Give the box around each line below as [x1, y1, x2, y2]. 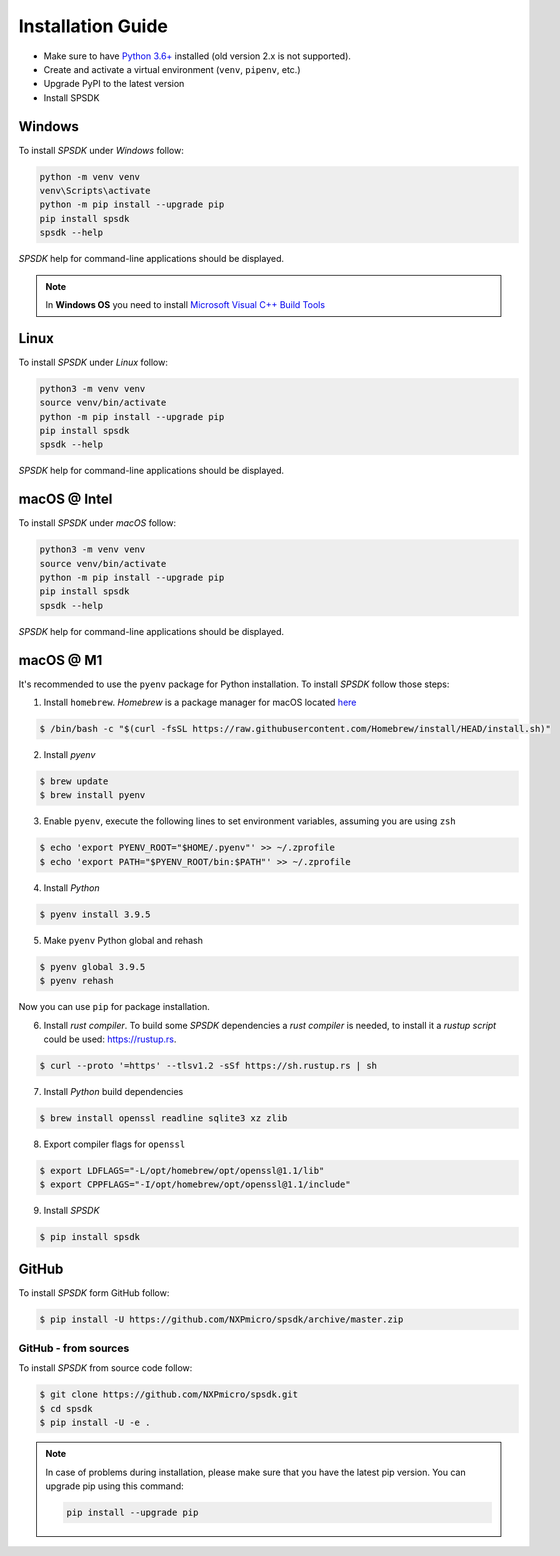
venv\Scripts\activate [39, 185, 151, 196]
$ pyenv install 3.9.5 [39, 908, 151, 920]
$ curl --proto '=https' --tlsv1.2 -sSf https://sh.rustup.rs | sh [39, 1060, 378, 1071]
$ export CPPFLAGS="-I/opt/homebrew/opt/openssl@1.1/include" [39, 1179, 351, 1190]
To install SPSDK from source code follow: [18, 1362, 193, 1374]
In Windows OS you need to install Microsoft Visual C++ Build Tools [45, 298, 325, 310]
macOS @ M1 [18, 651, 103, 669]
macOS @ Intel [18, 491, 113, 508]
